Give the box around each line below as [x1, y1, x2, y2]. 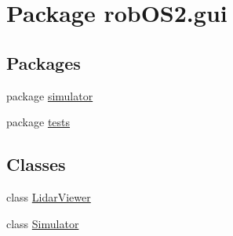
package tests [6, 114, 71, 130]
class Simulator [6, 215, 79, 231]
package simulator [6, 87, 93, 103]
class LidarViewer [6, 188, 91, 205]
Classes [6, 152, 66, 176]
